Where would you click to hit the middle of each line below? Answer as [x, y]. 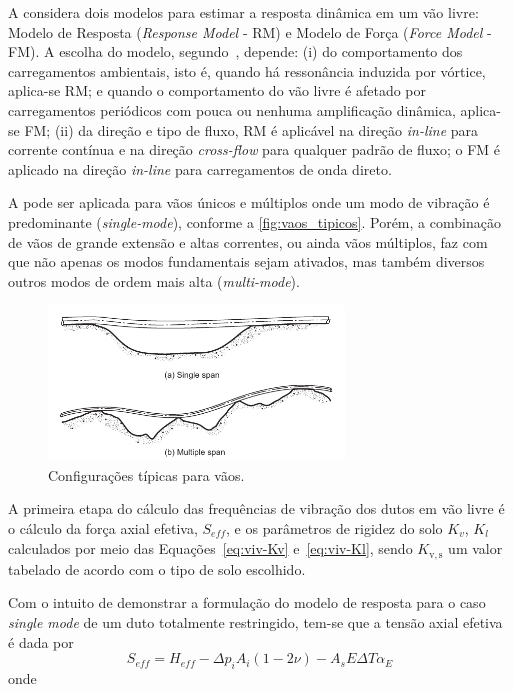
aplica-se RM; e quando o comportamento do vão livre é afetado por [217, 90]
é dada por [41, 641]
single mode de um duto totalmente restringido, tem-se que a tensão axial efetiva [255, 621]
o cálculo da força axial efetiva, [103, 527]
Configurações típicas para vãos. [146, 474]
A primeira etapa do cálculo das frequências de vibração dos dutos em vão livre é [256, 508]
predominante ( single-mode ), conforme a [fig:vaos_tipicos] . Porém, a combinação [254, 221]
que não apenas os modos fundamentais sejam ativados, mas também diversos [246, 261]
